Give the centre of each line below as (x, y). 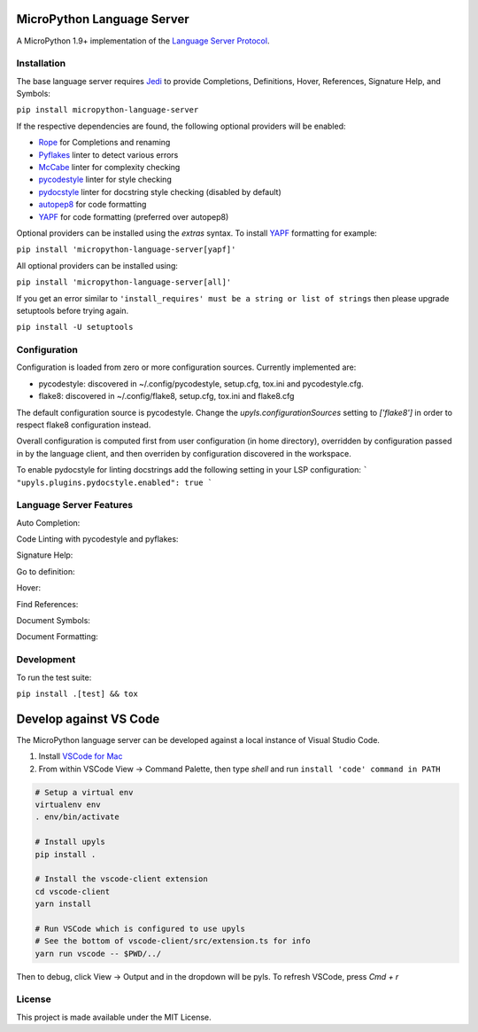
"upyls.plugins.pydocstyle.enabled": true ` (115, 482)
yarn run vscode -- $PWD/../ (98, 954)
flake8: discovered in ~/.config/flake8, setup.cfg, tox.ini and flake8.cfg (166, 396)
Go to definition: (46, 571)
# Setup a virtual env (84, 792)
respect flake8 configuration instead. (84, 425)
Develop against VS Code (88, 719)
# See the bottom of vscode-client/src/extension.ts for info (173, 941)
